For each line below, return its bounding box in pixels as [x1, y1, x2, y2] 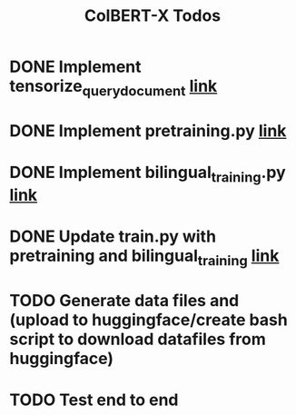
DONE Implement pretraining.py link [9, 120, 287, 141]
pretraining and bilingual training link [9, 245, 280, 269]
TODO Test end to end [9, 390, 179, 410]
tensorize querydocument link [9, 76, 218, 100]
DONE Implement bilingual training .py [9, 163, 286, 186]
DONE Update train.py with [9, 226, 216, 246]
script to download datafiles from [9, 329, 266, 350]
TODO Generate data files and [9, 290, 240, 311]
